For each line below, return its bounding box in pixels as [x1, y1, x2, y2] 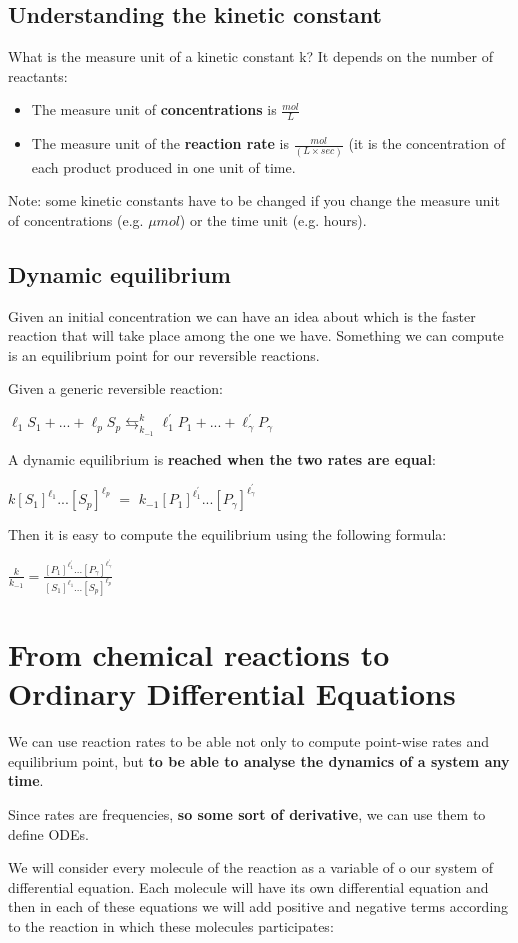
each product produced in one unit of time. [31, 156, 296, 177]
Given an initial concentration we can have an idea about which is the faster [8, 305, 476, 326]
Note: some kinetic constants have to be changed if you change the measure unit [8, 190, 500, 211]
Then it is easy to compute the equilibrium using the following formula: [8, 524, 447, 545]
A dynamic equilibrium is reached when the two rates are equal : [8, 448, 436, 469]
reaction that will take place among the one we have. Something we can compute [8, 325, 504, 346]
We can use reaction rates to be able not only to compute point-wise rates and [8, 731, 490, 752]
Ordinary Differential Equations [8, 673, 456, 714]
